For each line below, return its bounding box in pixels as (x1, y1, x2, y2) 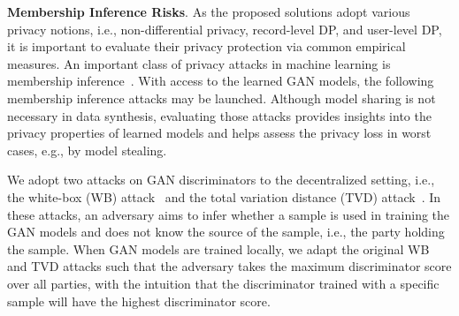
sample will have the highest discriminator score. (7, 291, 271, 310)
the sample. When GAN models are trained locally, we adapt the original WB (7, 239, 430, 258)
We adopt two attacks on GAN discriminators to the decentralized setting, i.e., (7, 170, 435, 189)
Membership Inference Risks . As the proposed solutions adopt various (7, 3, 410, 20)
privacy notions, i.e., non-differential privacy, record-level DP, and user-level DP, (7, 19, 442, 38)
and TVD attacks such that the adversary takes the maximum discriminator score (7, 257, 452, 275)
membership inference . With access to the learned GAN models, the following (7, 71, 434, 90)
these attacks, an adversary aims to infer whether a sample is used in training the (7, 205, 450, 223)
